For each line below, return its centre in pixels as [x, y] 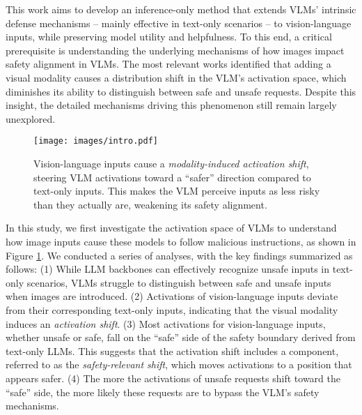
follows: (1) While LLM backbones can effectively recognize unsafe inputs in [168, 269]
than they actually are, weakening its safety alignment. [150, 204]
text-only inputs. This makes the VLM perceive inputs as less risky [177, 191]
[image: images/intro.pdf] [96, 141]
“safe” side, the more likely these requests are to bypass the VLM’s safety [163, 392]
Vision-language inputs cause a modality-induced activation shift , [171, 163]
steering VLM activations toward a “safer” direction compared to [172, 177]
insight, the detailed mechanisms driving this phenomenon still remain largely [171, 105]
